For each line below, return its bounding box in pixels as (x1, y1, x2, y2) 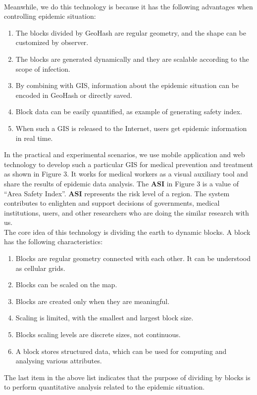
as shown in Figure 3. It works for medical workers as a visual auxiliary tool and (4, 169, 248, 179)
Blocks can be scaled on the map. (15, 279, 117, 290)
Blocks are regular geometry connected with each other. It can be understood (15, 253, 251, 263)
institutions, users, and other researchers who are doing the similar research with (4, 207, 249, 218)
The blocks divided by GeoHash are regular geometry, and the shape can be (15, 27, 247, 38)
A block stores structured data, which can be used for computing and (15, 346, 227, 356)
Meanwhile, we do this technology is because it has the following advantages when (4, 1, 253, 11)
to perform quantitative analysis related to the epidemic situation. (4, 382, 205, 392)
